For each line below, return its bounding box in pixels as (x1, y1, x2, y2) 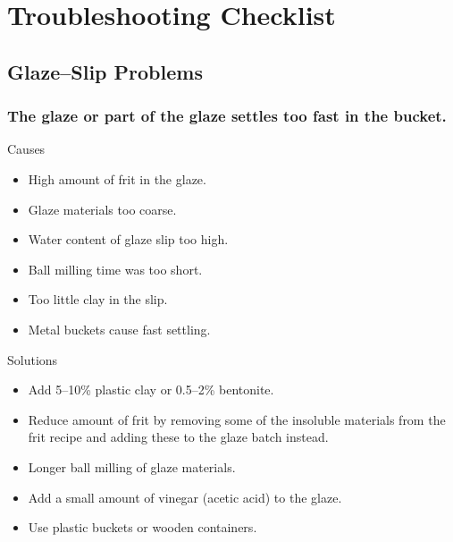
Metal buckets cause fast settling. (28, 319, 211, 338)
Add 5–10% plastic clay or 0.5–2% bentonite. (28, 380, 274, 399)
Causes (7, 140, 46, 158)
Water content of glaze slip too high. (28, 230, 229, 249)
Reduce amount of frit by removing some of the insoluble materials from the (28, 410, 446, 428)
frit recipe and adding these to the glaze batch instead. (28, 428, 329, 446)
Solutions (7, 350, 58, 368)
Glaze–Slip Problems (7, 57, 203, 85)
